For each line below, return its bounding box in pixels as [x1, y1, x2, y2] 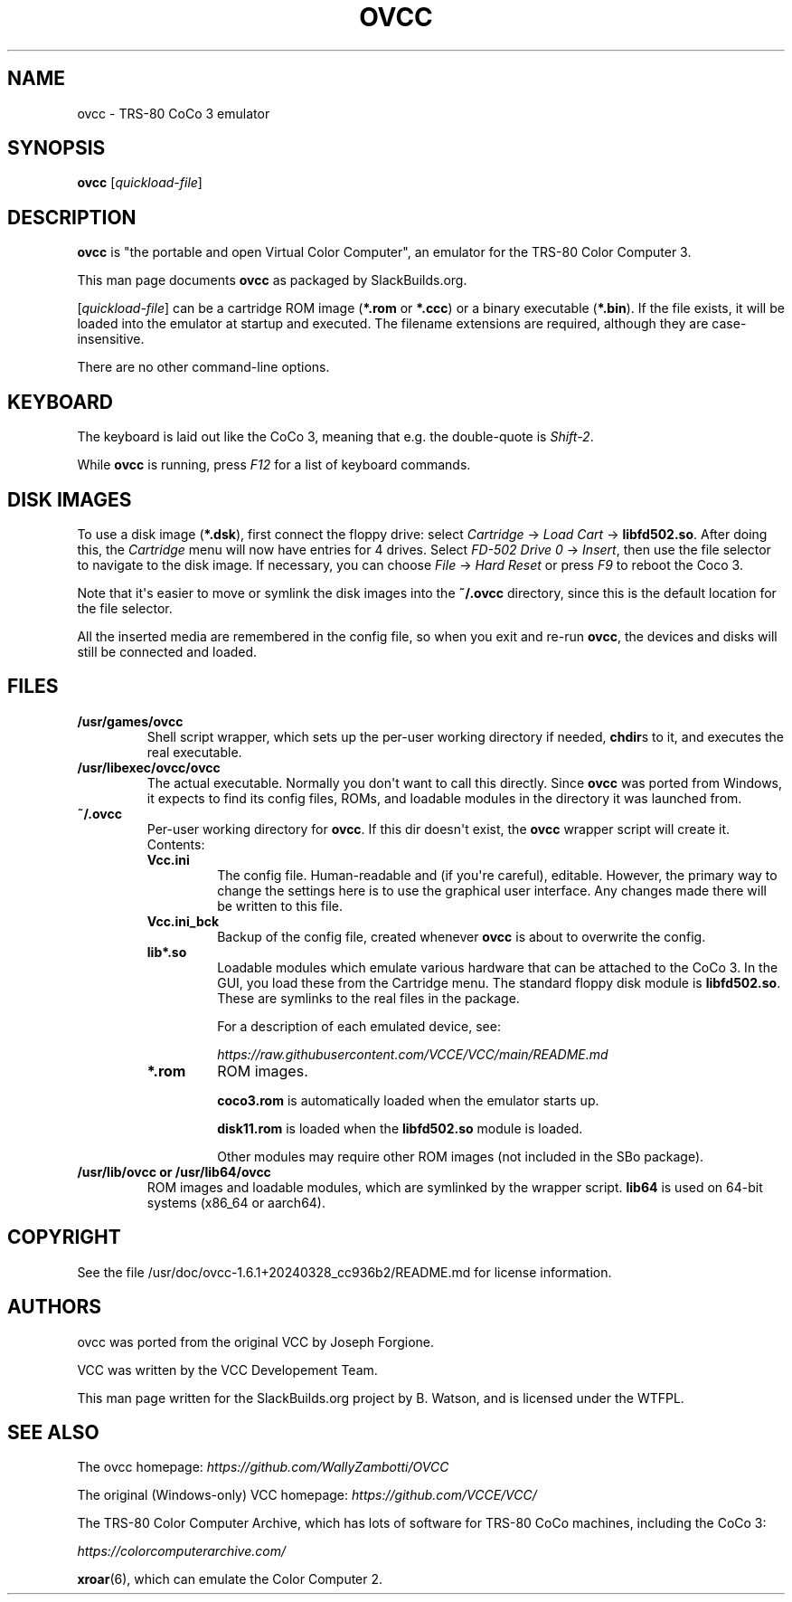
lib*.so [146, 943, 187, 960]
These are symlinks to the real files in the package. [217, 990, 520, 1006]
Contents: [146, 836, 205, 852]
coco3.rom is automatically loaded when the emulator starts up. [217, 1092, 599, 1108]
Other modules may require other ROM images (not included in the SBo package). [217, 1148, 704, 1164]
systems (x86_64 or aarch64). [146, 1194, 326, 1210]
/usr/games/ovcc [77, 713, 184, 729]
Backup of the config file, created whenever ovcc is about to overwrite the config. [217, 928, 706, 944]
